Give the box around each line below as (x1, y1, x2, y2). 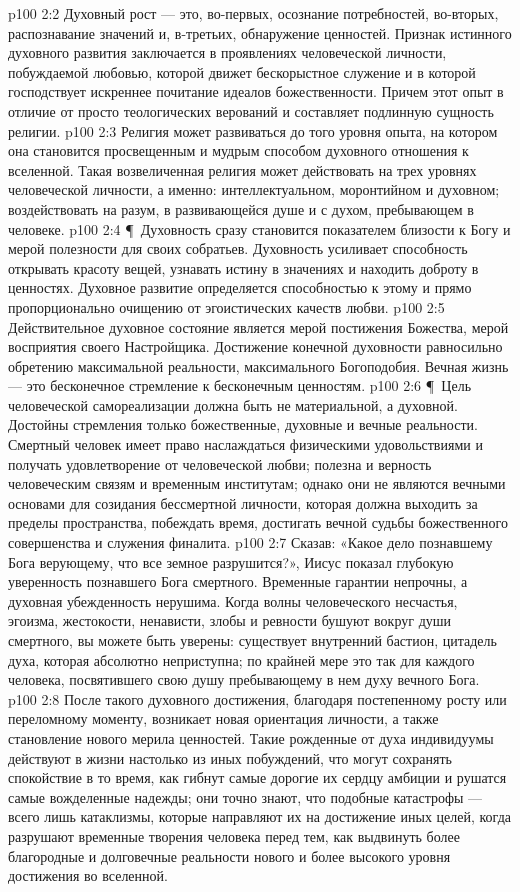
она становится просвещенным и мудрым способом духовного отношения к (8, 140, 469, 161)
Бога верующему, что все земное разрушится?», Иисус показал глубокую (8, 551, 454, 572)
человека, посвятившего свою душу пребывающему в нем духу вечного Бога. (8, 669, 480, 690)
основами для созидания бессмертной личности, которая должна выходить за (8, 492, 478, 513)
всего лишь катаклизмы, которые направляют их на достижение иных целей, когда (8, 806, 511, 827)
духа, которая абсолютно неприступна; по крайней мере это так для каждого (8, 649, 475, 670)
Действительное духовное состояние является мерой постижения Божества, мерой (8, 316, 509, 337)
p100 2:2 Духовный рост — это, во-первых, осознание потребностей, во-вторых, (8, 3, 499, 23)
